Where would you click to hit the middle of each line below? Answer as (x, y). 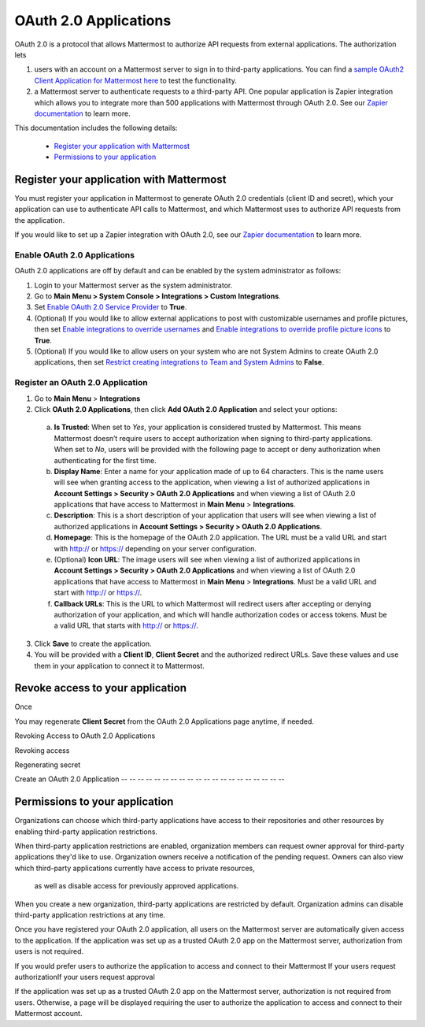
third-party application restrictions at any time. (90, 915)
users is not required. (49, 951)
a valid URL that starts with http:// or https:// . (126, 625)
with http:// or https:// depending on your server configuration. (155, 548)
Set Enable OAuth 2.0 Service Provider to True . (111, 307)
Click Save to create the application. (93, 643)
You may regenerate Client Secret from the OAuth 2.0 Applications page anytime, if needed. (164, 721)
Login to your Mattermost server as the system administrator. (133, 285)
